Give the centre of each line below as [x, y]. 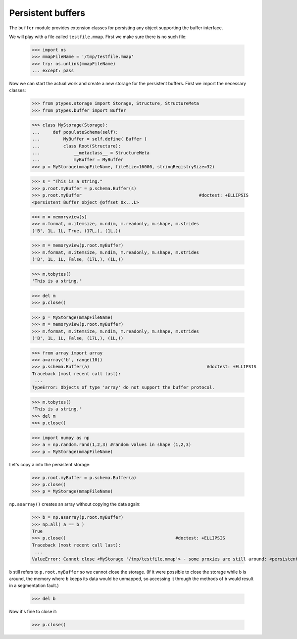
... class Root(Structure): [76, 146]
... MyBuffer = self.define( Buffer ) [89, 139]
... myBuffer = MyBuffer [78, 160]
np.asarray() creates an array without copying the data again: [75, 504]
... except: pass [53, 71]
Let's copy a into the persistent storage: [50, 464]
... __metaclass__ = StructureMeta [91, 153]
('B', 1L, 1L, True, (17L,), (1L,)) [76, 231]
